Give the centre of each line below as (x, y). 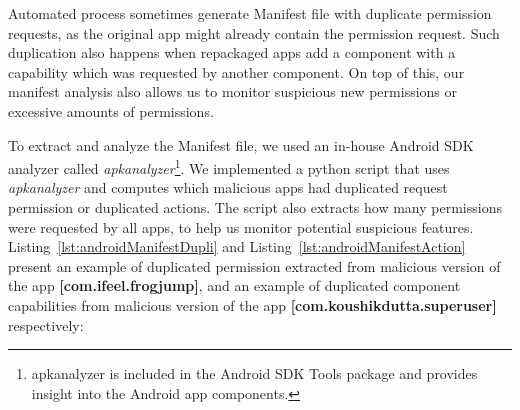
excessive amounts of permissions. (111, 110)
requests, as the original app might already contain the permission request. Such (254, 32)
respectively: (46, 324)
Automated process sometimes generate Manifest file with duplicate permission (250, 13)
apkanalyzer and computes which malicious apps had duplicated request (228, 187)
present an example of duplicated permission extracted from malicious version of (254, 265)
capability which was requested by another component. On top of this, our (236, 71)
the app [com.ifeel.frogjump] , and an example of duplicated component (234, 285)
